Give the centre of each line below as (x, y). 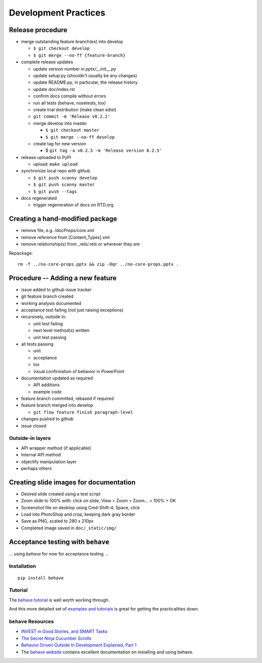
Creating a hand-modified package (63, 219)
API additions (47, 385)
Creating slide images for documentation (72, 482)
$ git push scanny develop (65, 178)
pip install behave (41, 578)
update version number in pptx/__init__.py (75, 69)
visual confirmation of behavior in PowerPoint (79, 371)
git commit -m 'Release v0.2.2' (72, 116)
